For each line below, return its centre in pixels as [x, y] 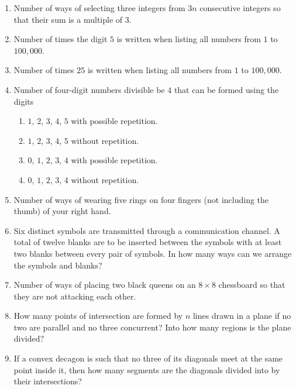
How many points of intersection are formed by [98, 316]
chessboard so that [252, 285]
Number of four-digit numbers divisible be [89, 89]
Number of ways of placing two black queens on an [105, 285]
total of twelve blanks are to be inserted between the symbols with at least [148, 242]
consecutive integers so [240, 8]
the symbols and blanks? [58, 265]
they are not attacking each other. [75, 296]
